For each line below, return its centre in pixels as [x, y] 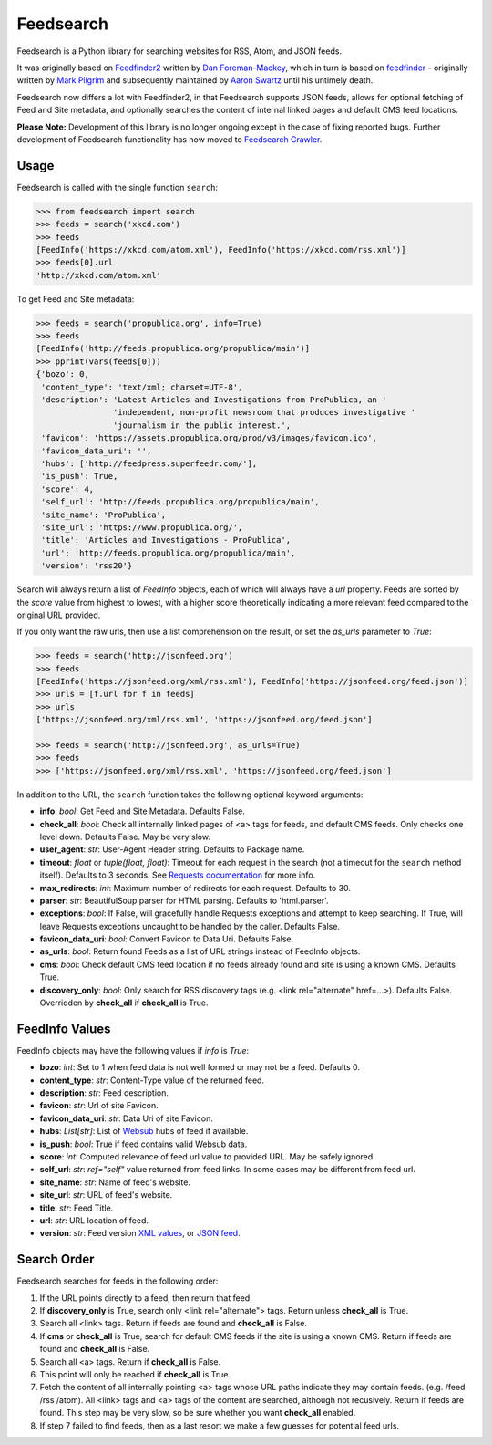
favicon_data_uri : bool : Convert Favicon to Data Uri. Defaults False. [167, 939]
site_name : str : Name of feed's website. [115, 1182]
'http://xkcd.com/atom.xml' [98, 275]
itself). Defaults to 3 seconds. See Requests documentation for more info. [178, 875]
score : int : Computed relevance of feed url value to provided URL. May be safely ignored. [207, 1157]
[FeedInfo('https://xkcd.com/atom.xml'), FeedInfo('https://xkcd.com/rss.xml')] [221, 249]
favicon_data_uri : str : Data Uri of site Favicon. [126, 1118]
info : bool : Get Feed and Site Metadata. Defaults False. [143, 811]
